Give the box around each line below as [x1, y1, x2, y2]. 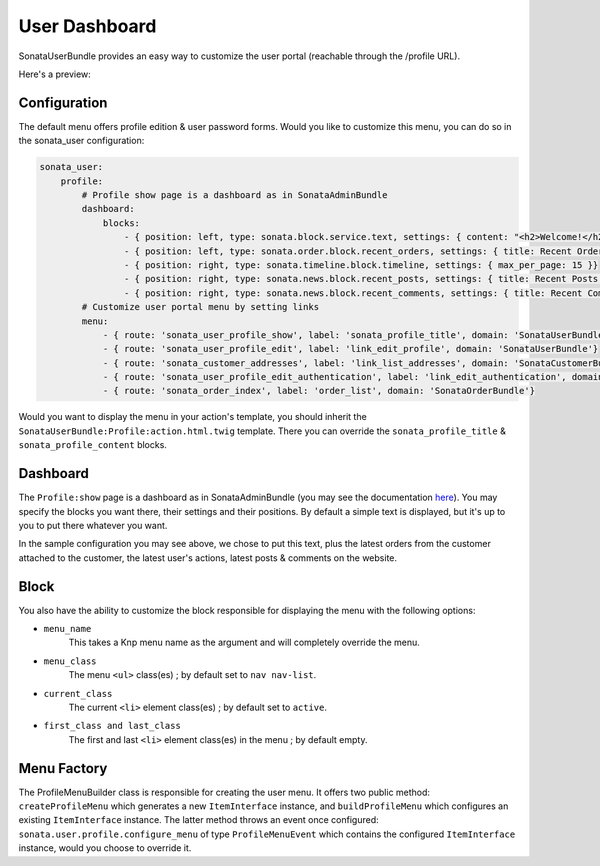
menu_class [43, 655, 97, 667]
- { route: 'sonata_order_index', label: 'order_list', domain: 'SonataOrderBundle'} [102, 385, 535, 397]
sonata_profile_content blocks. [18, 439, 167, 451]
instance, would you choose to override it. [18, 842, 192, 854]
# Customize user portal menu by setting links [81, 301, 320, 313]
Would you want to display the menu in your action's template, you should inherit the [18, 411, 367, 423]
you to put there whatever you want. [18, 519, 168, 531]
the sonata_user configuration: [18, 135, 145, 147]
